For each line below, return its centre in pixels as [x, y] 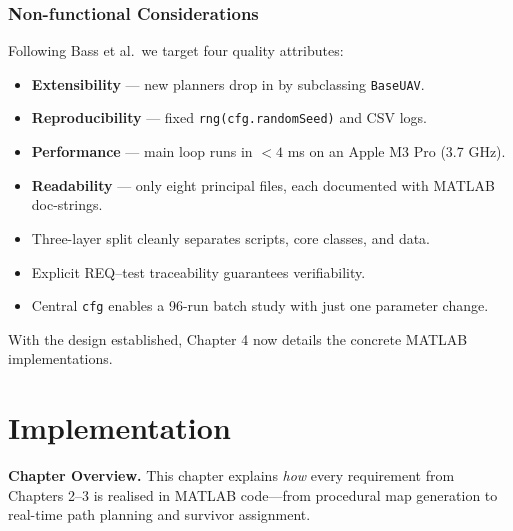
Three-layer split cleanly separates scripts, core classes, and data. [230, 237]
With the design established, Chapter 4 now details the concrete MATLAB [238, 338]
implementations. [60, 358]
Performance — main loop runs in [142, 151]
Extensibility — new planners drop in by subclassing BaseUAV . [228, 83]
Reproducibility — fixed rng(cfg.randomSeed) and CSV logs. [229, 117]
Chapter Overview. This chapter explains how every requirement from [231, 475]
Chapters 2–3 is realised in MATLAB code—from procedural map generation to [253, 494]
